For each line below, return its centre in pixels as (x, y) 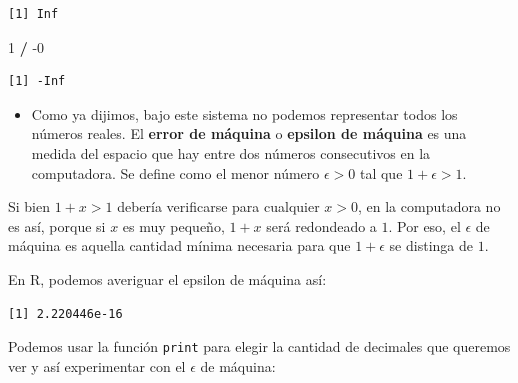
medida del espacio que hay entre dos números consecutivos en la (231, 152)
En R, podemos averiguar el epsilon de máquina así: (167, 278)
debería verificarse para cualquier (218, 206)
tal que (381, 172)
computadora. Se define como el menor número (175, 172)
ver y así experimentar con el (97, 365)
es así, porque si (57, 225)
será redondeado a (321, 225)
